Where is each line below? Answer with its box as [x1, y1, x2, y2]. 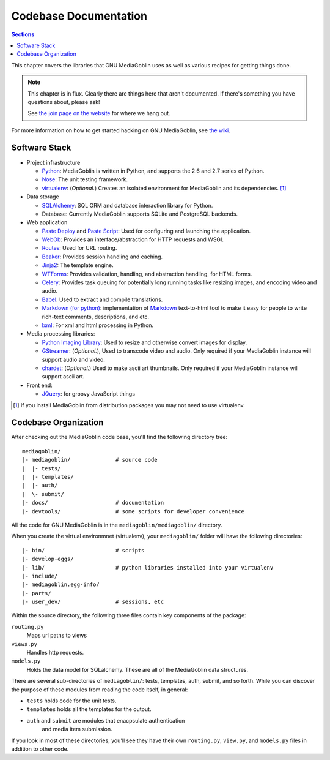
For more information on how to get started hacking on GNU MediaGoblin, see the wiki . [11, 126, 230, 134]
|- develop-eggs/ [22, 555, 74, 563]
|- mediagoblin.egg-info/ [22, 581, 100, 588]
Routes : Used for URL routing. [42, 244, 117, 252]
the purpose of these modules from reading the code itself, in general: [11, 686, 188, 693]
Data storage [26, 193, 59, 200]
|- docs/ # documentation [22, 499, 164, 506]
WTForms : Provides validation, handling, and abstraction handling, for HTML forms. [42, 270, 252, 277]
